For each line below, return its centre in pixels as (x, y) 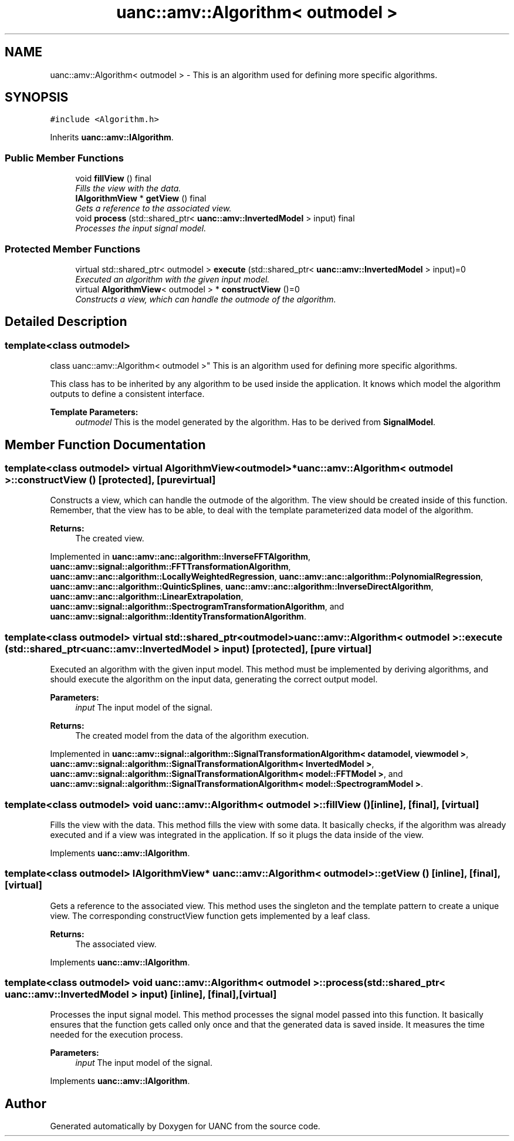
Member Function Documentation (105, 445)
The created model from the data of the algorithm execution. (192, 736)
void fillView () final (113, 179)
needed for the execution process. (116, 1035)
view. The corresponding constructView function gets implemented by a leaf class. (210, 916)
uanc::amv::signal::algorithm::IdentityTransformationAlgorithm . (178, 617)
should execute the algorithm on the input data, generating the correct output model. (214, 679)
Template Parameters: (94, 412)
